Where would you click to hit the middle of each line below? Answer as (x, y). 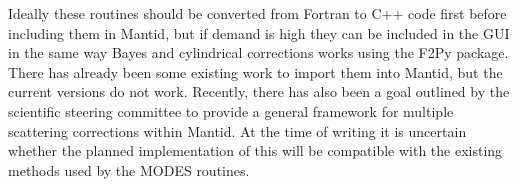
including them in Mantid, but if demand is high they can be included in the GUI (259, 32)
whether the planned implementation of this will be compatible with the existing (255, 150)
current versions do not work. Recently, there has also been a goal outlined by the (259, 91)
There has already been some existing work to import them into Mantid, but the (255, 71)
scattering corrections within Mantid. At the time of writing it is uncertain (237, 130)
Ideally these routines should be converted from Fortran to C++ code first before (257, 13)
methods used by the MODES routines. (129, 169)
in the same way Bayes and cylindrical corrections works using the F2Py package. (258, 52)
